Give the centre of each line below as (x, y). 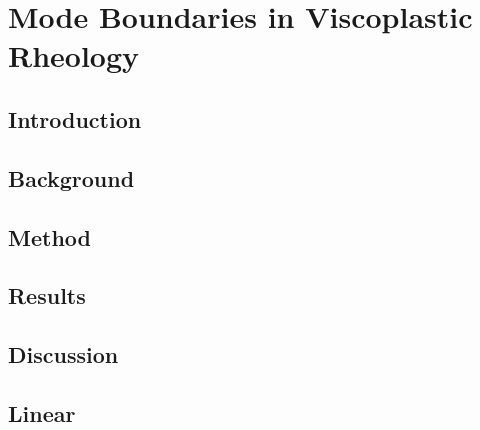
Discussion (63, 354)
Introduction (75, 118)
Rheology (74, 55)
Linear (42, 412)
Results (47, 295)
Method (49, 236)
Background (71, 177)
